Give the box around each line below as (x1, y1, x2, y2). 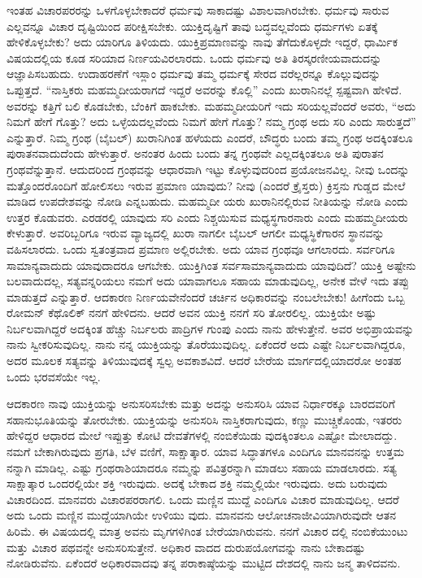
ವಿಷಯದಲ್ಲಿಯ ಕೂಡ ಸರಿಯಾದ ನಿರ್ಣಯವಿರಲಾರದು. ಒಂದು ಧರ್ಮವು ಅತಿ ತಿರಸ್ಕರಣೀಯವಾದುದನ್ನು (7, 49, 382, 66)
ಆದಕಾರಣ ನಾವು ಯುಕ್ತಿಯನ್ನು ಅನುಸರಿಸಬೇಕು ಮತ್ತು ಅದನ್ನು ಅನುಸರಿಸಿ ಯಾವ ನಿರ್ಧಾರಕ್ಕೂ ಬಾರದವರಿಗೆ (7, 395, 395, 412)
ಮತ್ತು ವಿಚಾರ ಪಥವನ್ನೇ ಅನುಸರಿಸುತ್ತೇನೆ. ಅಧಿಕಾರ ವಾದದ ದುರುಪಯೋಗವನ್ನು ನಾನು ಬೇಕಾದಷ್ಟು (7, 538, 365, 555)
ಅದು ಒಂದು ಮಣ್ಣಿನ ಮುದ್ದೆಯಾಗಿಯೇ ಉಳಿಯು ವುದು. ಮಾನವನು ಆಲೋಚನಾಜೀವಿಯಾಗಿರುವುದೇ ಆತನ (7, 506, 397, 524)
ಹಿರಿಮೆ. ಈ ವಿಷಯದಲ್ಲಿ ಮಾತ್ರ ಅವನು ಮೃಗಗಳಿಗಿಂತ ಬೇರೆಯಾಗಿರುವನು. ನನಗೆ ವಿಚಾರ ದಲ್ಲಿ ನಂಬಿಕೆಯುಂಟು (7, 523, 408, 539)
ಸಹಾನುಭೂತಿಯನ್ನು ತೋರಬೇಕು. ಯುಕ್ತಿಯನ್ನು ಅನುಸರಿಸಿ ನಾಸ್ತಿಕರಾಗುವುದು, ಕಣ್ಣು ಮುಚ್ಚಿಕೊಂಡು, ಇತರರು (7, 411, 402, 428)
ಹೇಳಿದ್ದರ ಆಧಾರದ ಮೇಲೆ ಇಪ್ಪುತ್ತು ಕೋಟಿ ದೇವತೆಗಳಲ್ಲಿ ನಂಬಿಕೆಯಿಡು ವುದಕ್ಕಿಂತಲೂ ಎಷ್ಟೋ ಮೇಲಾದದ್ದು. (7, 427, 398, 444)
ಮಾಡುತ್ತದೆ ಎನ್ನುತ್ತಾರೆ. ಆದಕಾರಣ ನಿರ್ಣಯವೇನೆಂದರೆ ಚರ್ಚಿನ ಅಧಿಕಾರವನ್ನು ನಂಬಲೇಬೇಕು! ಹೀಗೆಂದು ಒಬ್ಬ (7, 288, 405, 305)
